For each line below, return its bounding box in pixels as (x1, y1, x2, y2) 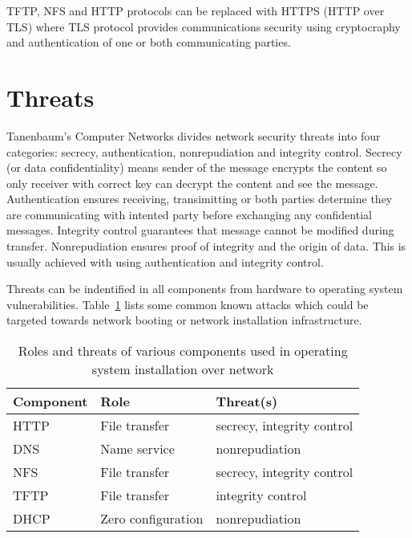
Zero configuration (100, 509, 204, 528)
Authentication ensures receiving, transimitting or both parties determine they (6, 190, 393, 207)
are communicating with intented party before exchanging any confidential (6, 206, 372, 222)
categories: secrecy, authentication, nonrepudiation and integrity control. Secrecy (6, 143, 402, 160)
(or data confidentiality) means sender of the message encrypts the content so (6, 159, 387, 176)
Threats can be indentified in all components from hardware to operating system (6, 280, 403, 297)
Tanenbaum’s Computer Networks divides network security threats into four (6, 127, 381, 144)
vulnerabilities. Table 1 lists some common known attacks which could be (6, 295, 369, 312)
